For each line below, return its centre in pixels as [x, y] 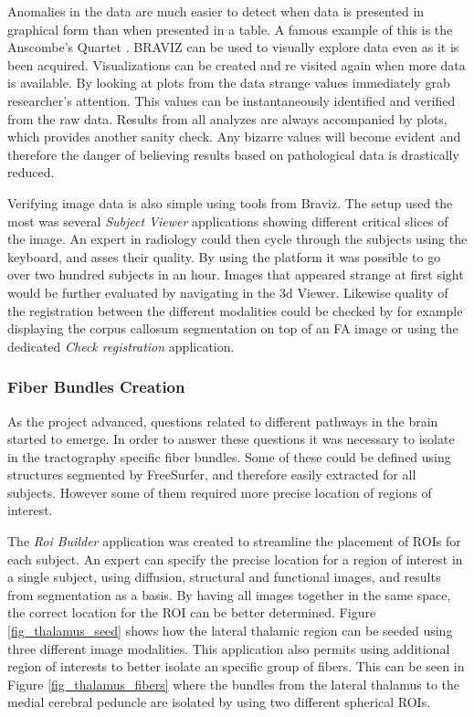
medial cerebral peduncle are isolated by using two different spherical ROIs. [219, 702]
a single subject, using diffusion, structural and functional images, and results [224, 577]
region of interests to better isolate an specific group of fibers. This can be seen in [236, 666]
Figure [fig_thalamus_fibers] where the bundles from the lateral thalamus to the [234, 684]
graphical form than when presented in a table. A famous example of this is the [230, 29]
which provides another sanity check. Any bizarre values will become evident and [234, 137]
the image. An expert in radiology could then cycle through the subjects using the [237, 239]
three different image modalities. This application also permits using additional [229, 648]
